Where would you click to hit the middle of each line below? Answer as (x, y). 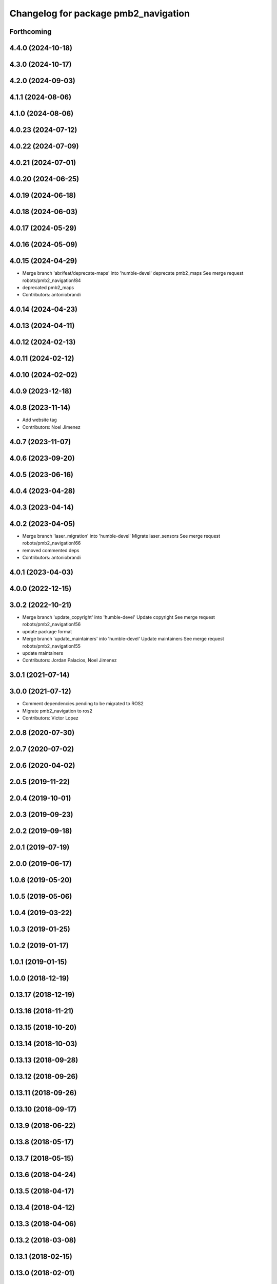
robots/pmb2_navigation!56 (52, 625)
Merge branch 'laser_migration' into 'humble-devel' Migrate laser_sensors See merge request (121, 536)
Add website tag (40, 420)
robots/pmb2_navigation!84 (52, 280)
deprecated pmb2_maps (48, 288)
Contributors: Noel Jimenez (51, 427)
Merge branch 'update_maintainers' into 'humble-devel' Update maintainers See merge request (123, 639)
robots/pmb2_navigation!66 (52, 543)
